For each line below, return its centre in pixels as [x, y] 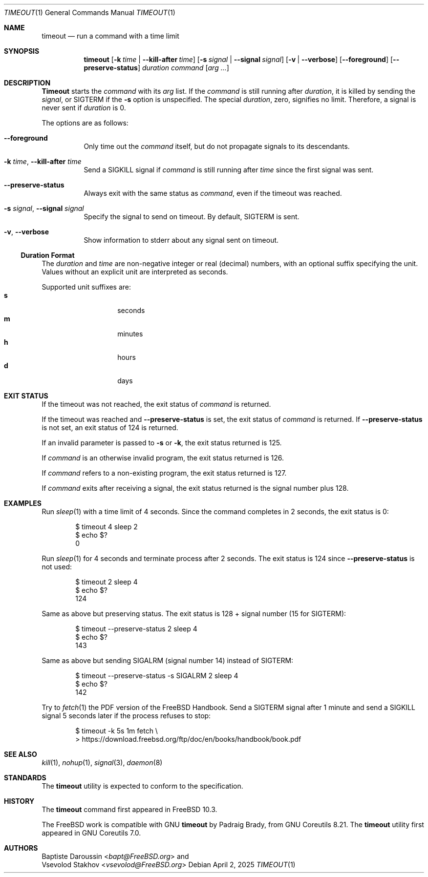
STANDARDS [25, 778]
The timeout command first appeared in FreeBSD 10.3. [129, 809]
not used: [57, 567]
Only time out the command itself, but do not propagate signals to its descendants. [217, 146]
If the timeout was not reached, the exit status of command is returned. [156, 404]
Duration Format [48, 255]
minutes [130, 334]
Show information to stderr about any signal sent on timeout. [181, 240]
